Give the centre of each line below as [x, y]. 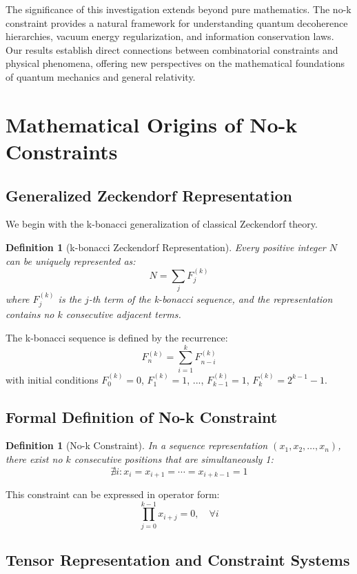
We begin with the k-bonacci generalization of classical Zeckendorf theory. [162, 224]
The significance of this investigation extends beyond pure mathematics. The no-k [178, 9]
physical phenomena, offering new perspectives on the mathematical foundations [175, 63]
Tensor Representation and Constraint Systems [178, 560]
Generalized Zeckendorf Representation [149, 195]
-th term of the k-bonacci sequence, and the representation [211, 299]
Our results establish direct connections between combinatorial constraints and [172, 49]
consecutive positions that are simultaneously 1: [174, 459]
